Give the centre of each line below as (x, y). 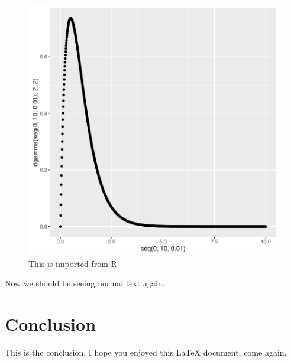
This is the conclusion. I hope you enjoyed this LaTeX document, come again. (146, 352)
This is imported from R (73, 263)
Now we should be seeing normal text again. (85, 283)
